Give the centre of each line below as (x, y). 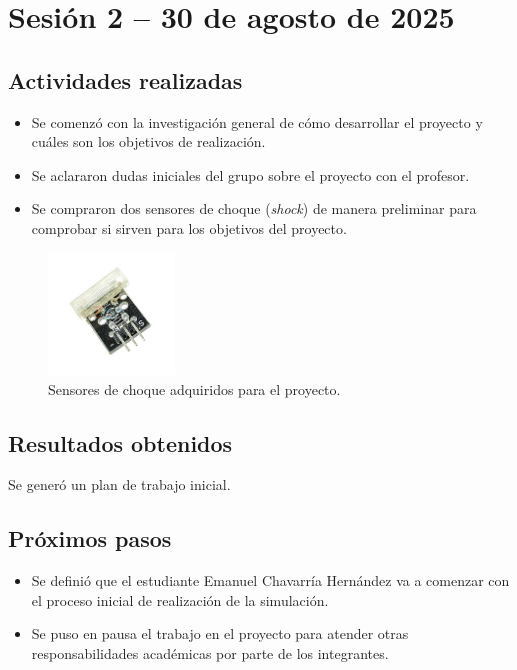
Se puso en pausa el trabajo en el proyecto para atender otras (220, 633)
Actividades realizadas (125, 79)
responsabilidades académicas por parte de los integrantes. (210, 653)
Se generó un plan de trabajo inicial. (119, 484)
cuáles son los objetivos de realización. (148, 141)
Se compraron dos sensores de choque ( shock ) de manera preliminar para (254, 208)
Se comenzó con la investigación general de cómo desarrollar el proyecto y (257, 121)
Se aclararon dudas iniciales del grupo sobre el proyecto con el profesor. (250, 174)
